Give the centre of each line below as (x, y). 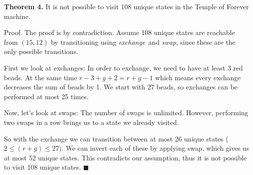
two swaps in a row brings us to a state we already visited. (91, 122)
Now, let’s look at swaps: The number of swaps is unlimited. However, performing (126, 113)
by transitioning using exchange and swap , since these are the (143, 42)
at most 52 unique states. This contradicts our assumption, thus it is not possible (125, 157)
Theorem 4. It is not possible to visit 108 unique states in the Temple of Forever (126, 6)
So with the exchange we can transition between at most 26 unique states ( (116, 138)
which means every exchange (198, 77)
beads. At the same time (40, 77)
